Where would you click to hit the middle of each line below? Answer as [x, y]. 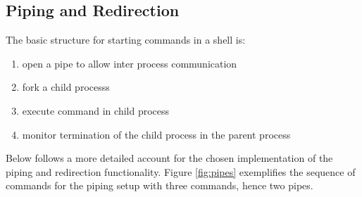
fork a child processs [66, 87]
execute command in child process [96, 110]
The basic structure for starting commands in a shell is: [126, 40]
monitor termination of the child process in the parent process [156, 134]
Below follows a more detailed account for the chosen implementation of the [169, 158]
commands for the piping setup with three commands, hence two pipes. [160, 185]
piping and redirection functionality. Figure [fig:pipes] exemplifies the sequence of [181, 171]
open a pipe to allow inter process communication [130, 63]
